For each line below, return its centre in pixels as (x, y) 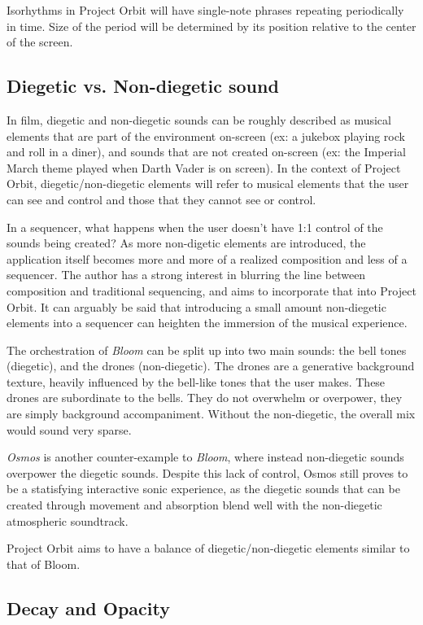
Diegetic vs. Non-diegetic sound (143, 86)
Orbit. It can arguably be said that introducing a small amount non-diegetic (196, 306)
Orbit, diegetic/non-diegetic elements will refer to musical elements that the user (208, 184)
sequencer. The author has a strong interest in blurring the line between (186, 275)
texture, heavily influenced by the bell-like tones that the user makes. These (196, 381)
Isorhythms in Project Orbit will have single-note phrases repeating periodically (205, 10)
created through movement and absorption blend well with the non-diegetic (194, 505)
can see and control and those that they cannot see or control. (161, 199)
